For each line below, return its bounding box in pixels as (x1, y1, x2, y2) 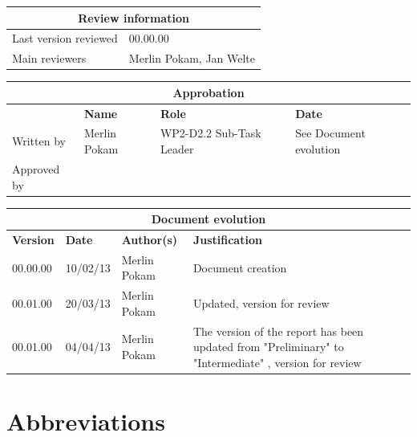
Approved (12, 160, 60, 177)
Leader (160, 141, 194, 157)
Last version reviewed (12, 30, 118, 47)
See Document (295, 125, 366, 141)
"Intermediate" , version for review (192, 353, 362, 370)
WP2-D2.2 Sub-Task (160, 125, 261, 141)
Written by (12, 133, 66, 149)
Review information (78, 9, 189, 26)
